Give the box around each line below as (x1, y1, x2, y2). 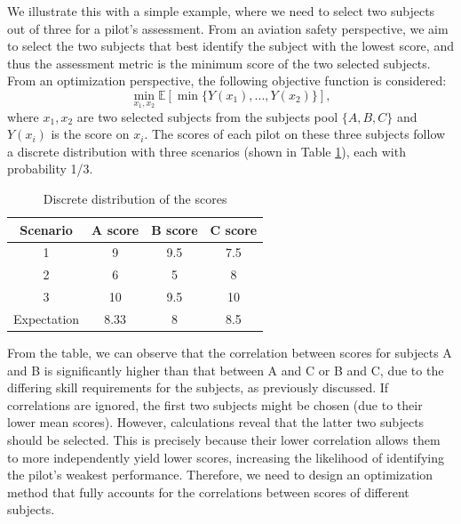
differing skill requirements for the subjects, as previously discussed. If (7, 378, 389, 397)
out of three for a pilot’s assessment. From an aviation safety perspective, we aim (7, 19, 449, 37)
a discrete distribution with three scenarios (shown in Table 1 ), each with (7, 141, 406, 160)
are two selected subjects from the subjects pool (76, 107, 338, 125)
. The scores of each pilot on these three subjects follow (144, 125, 446, 143)
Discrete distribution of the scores (43, 189, 227, 207)
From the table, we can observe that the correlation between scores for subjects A (7, 343, 452, 362)
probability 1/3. (7, 159, 93, 178)
